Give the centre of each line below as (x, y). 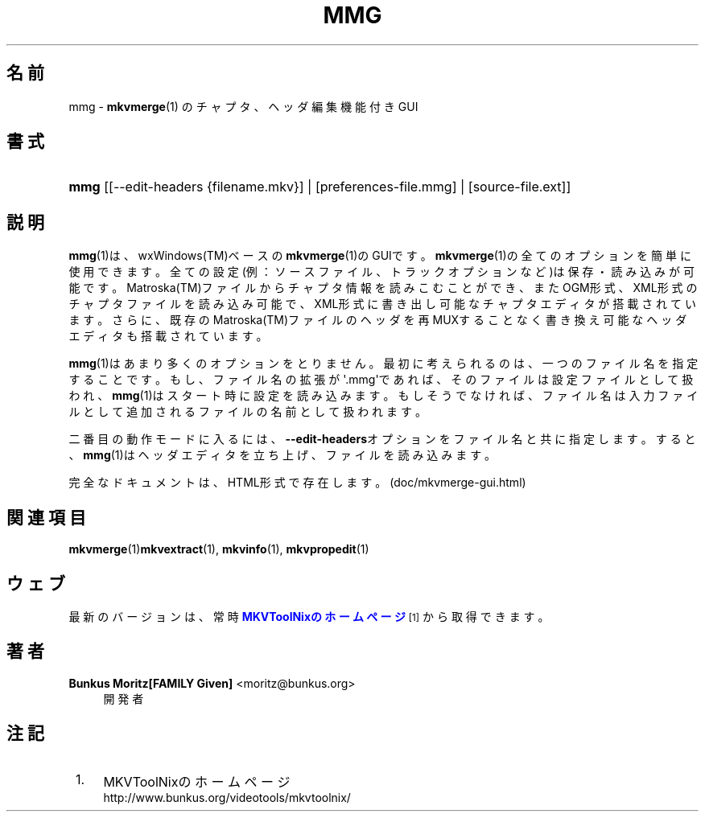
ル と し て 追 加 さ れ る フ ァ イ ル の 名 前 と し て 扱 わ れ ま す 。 (247, 412)
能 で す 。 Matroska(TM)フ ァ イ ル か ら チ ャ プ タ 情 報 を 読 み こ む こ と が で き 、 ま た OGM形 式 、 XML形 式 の (383, 288)
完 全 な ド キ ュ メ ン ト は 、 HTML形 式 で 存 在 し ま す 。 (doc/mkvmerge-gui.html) (297, 483)
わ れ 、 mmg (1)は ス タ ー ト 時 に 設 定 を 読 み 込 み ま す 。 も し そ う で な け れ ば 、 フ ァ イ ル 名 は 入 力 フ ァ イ (383, 396)
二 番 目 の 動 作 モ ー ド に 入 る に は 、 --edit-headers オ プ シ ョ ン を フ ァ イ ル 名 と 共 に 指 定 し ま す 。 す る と (382, 439)
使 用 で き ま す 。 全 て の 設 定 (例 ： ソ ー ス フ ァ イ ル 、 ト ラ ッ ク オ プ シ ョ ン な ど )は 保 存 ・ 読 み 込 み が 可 (381, 272)
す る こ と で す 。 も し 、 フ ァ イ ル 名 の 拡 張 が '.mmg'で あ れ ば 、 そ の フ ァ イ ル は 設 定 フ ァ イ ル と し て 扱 (381, 380)
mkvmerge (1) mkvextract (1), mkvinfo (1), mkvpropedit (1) (219, 549)
